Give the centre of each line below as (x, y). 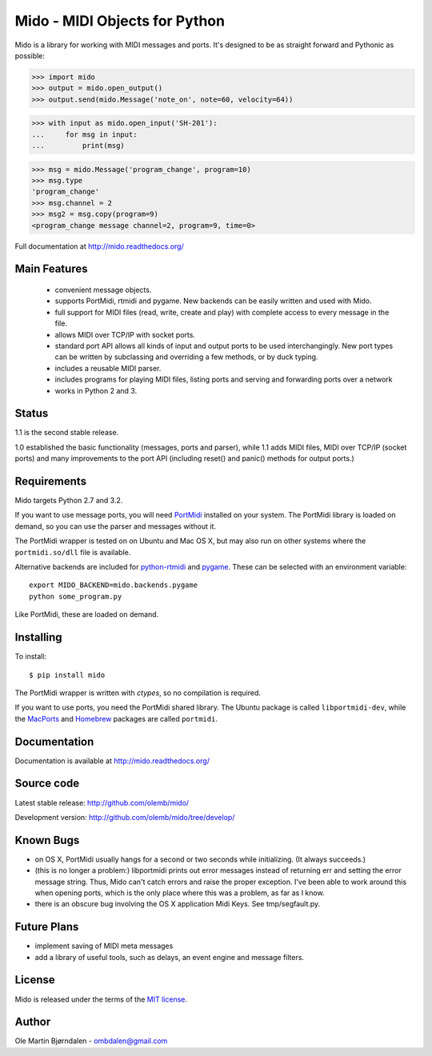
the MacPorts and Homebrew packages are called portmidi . (116, 718)
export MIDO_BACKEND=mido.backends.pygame (114, 585)
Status (32, 413)
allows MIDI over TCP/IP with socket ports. (125, 334)
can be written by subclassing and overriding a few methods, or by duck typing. (186, 357)
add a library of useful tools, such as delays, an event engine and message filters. (169, 957)
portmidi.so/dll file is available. (73, 552)
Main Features (51, 269)
